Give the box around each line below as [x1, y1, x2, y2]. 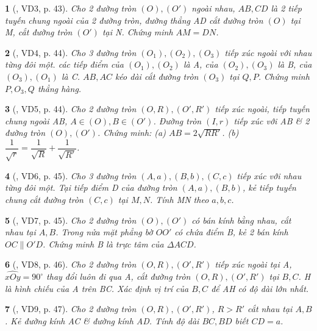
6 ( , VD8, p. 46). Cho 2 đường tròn [5, 258, 137, 271]
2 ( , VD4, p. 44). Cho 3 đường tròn [5, 46, 137, 59]
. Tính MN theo [149, 193, 209, 205]
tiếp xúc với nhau [237, 169, 302, 182]
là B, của [277, 58, 312, 71]
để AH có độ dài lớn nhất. [211, 282, 309, 294]
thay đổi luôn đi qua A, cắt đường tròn [46, 270, 191, 283]
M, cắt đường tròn [5, 26, 73, 38]
